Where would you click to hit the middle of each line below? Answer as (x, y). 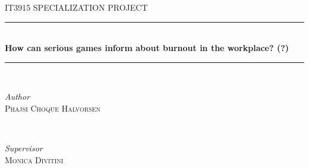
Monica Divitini (34, 159)
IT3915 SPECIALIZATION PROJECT (76, 7)
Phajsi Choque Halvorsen (53, 108)
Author (18, 96)
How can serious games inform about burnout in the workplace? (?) (147, 48)
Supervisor (24, 148)
